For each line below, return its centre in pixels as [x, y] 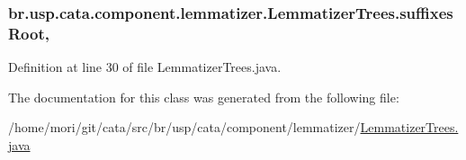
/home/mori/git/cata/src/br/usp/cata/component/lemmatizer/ [184, 127]
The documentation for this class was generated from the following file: [204, 97]
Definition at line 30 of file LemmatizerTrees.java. [145, 67]
